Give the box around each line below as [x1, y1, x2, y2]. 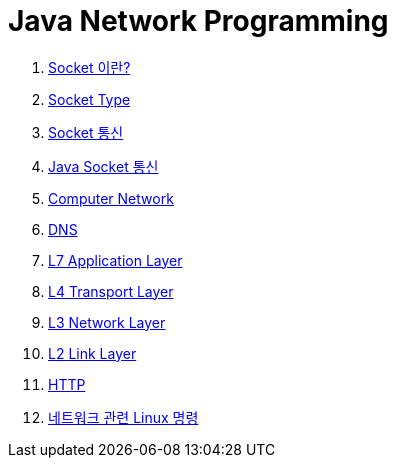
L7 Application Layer [48, 251, 183, 269]
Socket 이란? [48, 58, 131, 76]
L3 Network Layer [48, 313, 166, 331]
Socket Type [48, 90, 131, 108]
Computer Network [48, 189, 174, 207]
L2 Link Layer [48, 344, 137, 362]
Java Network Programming [8, 4, 389, 38]
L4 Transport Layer [48, 282, 174, 300]
